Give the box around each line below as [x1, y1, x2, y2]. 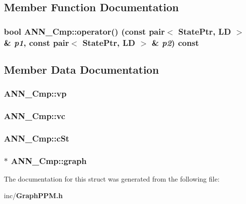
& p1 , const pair [4, 36, 69, 48]
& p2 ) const [151, 36, 199, 48]
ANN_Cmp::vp [4, 87, 67, 100]
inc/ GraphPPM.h [4, 190, 63, 200]
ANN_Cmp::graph [11, 154, 87, 166]
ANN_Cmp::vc [4, 110, 65, 122]
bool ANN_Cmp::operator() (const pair [4, 25, 165, 37]
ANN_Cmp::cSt [4, 132, 70, 144]
